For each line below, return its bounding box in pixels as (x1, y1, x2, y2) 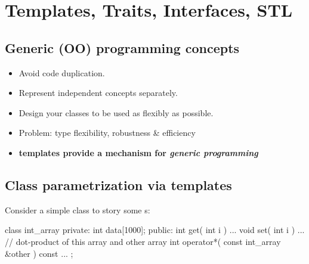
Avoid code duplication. (18, 66, 105, 79)
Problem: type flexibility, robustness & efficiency (18, 126, 196, 139)
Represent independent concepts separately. (18, 86, 178, 99)
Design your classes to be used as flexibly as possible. (18, 106, 214, 119)
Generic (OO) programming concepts (5, 38, 240, 57)
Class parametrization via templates (5, 175, 232, 194)
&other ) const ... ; (5, 247, 73, 259)
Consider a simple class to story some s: (5, 203, 150, 216)
